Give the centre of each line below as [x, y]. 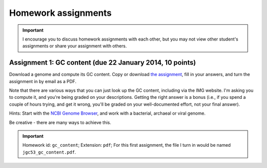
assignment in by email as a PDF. [43, 81]
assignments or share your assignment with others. [75, 46]
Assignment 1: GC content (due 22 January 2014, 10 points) [103, 63]
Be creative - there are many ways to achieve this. [60, 122]
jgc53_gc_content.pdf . [49, 152]
